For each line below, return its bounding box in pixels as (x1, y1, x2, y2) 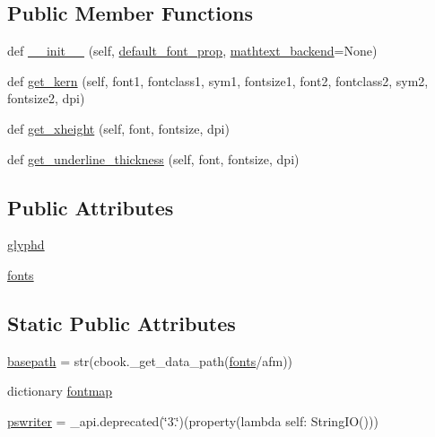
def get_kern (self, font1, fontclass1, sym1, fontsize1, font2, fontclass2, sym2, (7, 71, 429, 90)
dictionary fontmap (7, 381, 113, 400)
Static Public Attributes (7, 309, 236, 336)
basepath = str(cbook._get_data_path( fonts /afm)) (7, 351, 293, 370)
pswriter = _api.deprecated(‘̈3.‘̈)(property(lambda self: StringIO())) (7, 411, 378, 430)
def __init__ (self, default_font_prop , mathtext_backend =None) (7, 41, 378, 60)
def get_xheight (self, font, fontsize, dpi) (7, 118, 230, 137)
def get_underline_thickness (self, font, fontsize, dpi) (7, 149, 300, 168)
